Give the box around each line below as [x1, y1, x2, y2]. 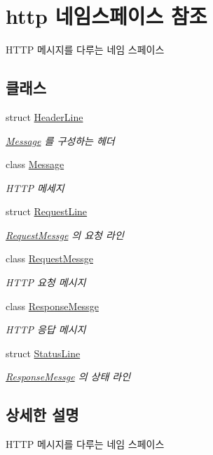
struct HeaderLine [6, 109, 83, 124]
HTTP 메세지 [6, 180, 64, 195]
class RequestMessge [6, 251, 93, 266]
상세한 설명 [6, 404, 79, 425]
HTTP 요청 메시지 [6, 275, 86, 290]
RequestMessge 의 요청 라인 [6, 227, 124, 242]
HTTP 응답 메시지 [6, 322, 86, 337]
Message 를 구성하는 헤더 [6, 133, 115, 148]
